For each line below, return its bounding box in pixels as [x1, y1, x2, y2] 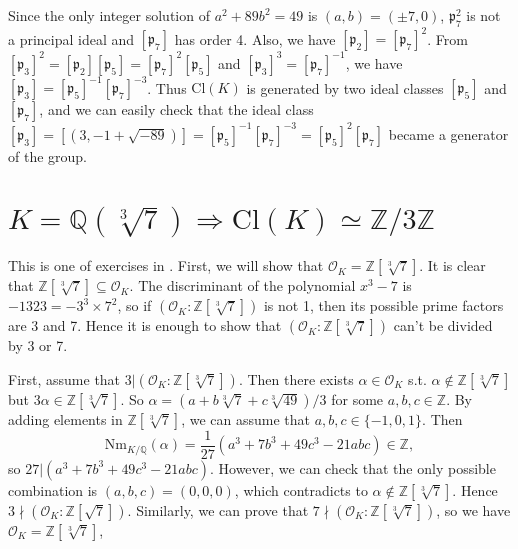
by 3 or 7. [8, 335, 68, 356]
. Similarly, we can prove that [127, 499, 309, 520]
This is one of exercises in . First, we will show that [8, 255, 324, 276]
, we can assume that [181, 408, 310, 429]
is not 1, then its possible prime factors [263, 295, 504, 316]
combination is [8, 479, 98, 500]
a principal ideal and [8, 28, 135, 49]
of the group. [8, 145, 88, 166]
